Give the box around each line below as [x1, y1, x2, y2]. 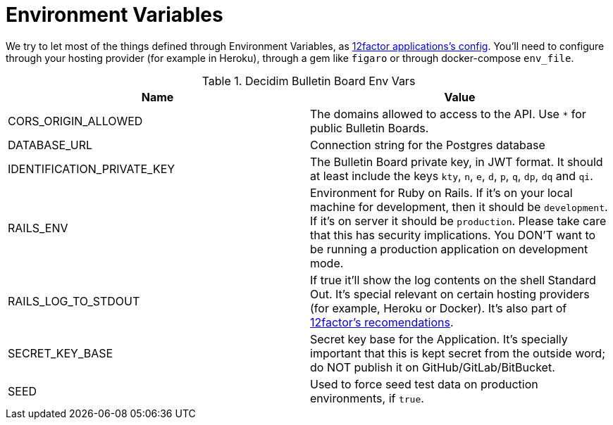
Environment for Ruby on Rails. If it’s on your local [310, 185, 573, 200]
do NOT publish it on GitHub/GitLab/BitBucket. [310, 360, 555, 374]
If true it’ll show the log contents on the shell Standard [310, 272, 596, 287]
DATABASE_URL [8, 137, 92, 152]
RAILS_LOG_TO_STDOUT [8, 293, 140, 308]
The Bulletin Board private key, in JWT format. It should [310, 154, 603, 169]
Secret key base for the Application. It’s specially [310, 331, 568, 346]
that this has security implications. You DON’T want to [310, 227, 596, 242]
